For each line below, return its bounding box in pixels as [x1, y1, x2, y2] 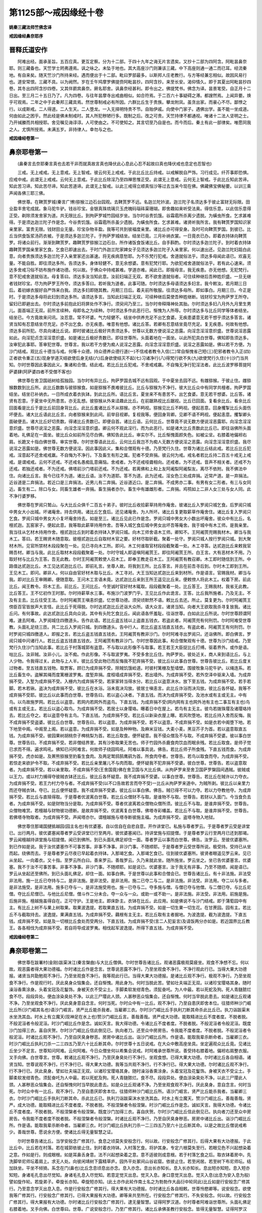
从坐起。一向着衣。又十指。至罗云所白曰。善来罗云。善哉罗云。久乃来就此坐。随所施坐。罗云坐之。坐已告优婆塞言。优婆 [9, 857, 251, 863]
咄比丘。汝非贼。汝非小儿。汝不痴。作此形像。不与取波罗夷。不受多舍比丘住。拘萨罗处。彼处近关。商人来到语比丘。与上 [9, 651, 251, 657]
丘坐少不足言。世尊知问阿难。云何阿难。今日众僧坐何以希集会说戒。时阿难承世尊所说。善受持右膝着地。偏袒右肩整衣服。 [9, 1048, 251, 1053]
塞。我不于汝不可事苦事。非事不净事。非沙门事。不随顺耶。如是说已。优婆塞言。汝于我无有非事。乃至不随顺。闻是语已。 [9, 864, 251, 869]
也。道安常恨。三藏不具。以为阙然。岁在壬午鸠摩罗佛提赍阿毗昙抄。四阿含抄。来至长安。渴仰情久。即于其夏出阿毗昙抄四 [9, 79, 251, 85]
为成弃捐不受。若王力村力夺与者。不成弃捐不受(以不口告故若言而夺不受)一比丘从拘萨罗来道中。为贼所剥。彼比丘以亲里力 [9, 780, 250, 786]
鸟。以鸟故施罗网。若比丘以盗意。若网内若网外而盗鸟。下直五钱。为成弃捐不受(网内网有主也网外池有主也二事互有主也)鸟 [9, 699, 250, 705]
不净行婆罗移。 [9, 493, 39, 499]
